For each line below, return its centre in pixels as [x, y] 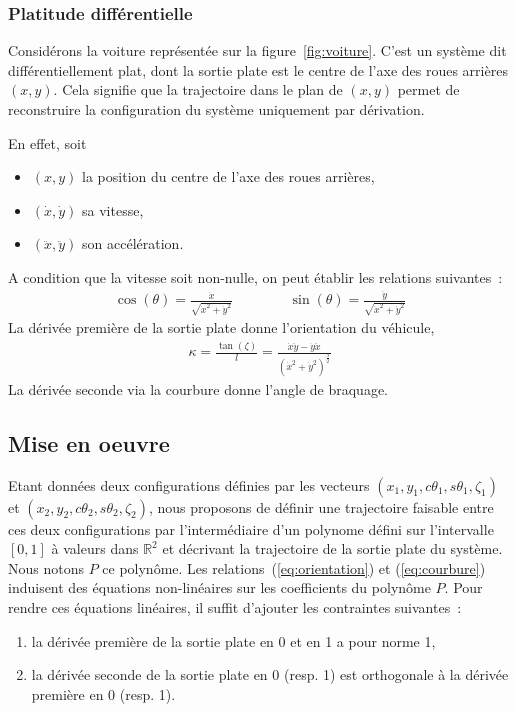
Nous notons [46, 567]
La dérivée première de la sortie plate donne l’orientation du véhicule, [221, 327]
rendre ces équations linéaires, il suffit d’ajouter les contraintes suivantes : [235, 606]
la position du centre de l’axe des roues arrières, [228, 176]
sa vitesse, [113, 209]
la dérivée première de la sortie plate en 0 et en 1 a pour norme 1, [233, 640]
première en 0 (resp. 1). [103, 693]
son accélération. [133, 243]
